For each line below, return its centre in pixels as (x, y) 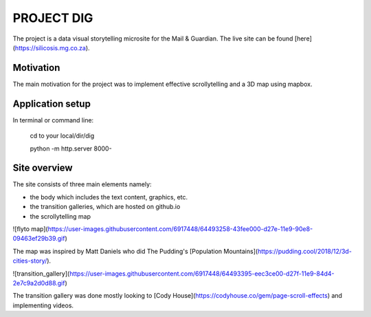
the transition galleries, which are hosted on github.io (105, 207)
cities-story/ (30, 261)
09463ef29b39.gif (39, 239)
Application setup (52, 103)
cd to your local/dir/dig (62, 136)
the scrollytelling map (60, 216)
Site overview (43, 168)
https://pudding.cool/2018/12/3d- (305, 251)
